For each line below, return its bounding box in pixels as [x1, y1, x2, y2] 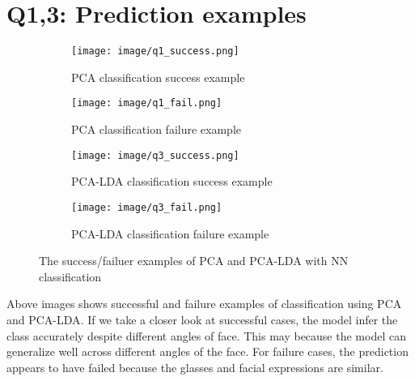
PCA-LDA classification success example [71, 173, 273, 190]
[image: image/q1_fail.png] [71, 97, 222, 109]
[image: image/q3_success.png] [71, 149, 239, 161]
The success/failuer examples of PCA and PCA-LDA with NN [39, 252, 349, 269]
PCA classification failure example [71, 121, 241, 138]
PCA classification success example [71, 68, 245, 85]
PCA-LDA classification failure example [71, 225, 269, 242]
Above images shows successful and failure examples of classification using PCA [6, 295, 402, 312]
